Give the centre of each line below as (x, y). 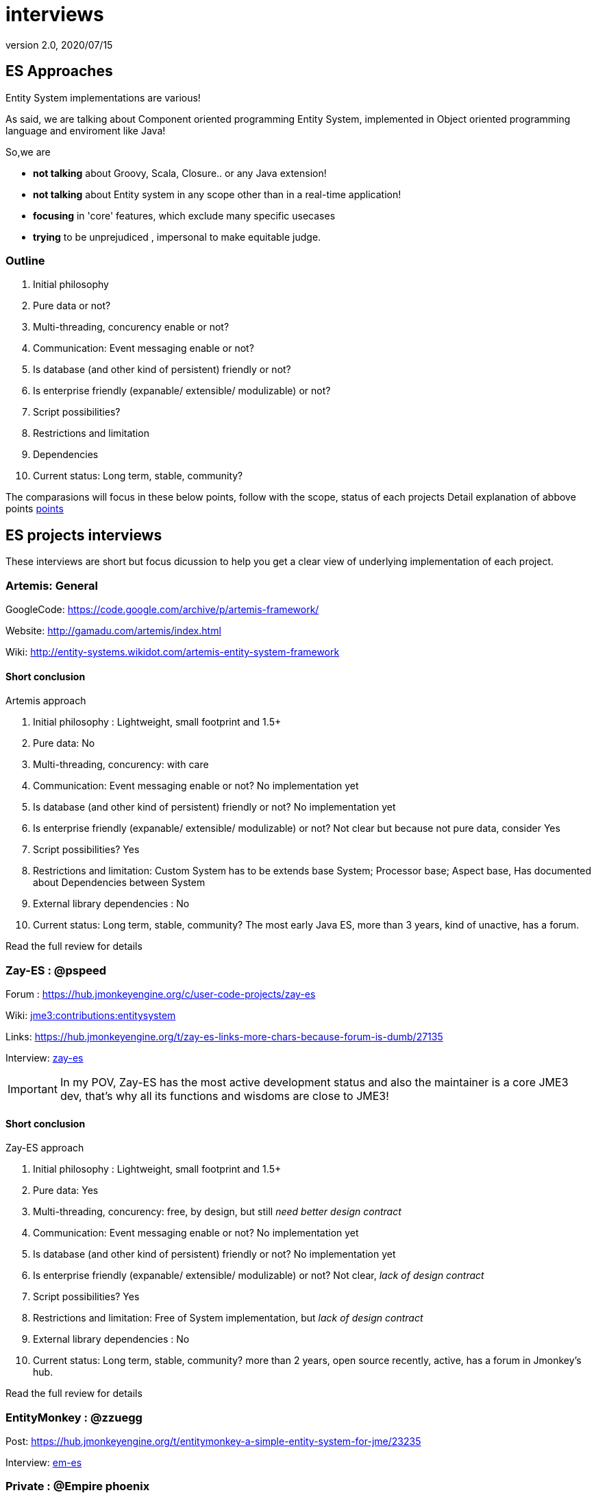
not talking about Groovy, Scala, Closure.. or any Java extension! (180, 173)
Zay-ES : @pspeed (56, 970)
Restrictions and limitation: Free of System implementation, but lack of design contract (228, 1318)
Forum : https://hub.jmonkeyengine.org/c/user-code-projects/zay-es (161, 994)
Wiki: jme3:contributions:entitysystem (91, 1015)
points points (35, 509)
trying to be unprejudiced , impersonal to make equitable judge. (177, 237)
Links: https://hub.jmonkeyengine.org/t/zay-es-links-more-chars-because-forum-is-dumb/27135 (224, 1036)
